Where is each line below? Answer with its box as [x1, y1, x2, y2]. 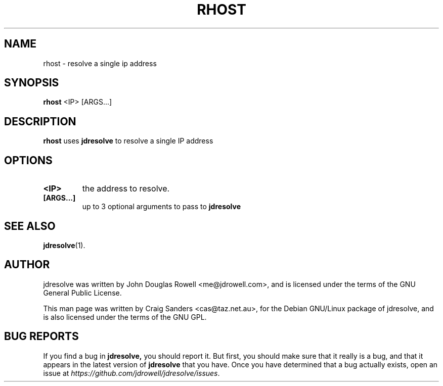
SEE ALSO [4, 219, 56, 232]
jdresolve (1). [43, 240, 85, 250]
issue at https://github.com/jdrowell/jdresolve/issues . [43, 368, 220, 377]
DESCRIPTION [4, 115, 76, 128]
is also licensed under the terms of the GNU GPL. [43, 312, 207, 321]
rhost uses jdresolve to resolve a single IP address [43, 136, 213, 146]
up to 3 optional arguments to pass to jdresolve [82, 202, 241, 211]
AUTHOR [4, 258, 50, 271]
